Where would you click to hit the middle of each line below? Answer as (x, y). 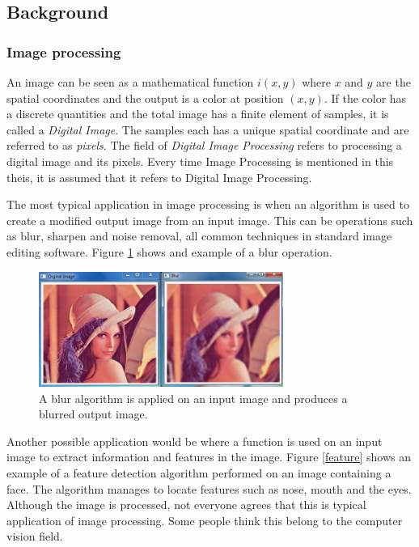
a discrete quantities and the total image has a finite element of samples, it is (198, 114)
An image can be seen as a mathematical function (130, 82)
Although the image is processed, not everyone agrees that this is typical (186, 505)
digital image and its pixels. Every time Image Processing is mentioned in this (200, 161)
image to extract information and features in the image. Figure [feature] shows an (209, 457)
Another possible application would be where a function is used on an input (195, 441)
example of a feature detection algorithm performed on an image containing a (199, 472)
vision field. (35, 536)
